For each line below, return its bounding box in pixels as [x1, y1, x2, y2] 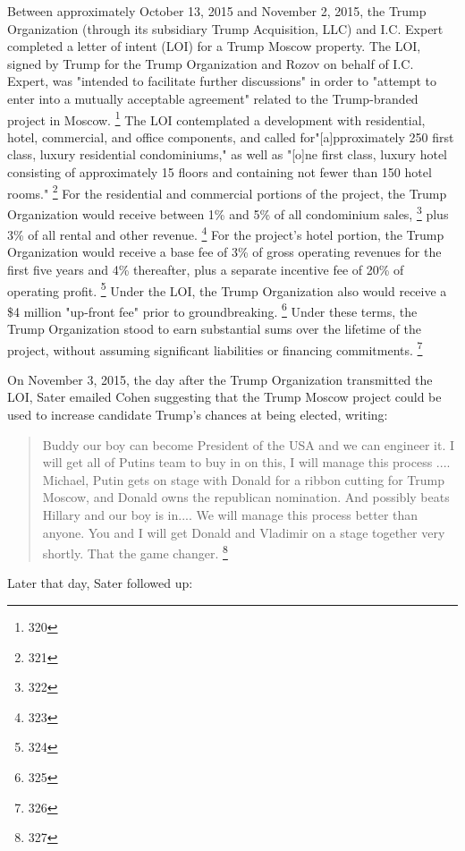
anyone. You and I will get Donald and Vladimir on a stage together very [42, 523, 445, 541]
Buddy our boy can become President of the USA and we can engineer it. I [42, 435, 455, 454]
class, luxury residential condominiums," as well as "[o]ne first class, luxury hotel [7, 145, 447, 164]
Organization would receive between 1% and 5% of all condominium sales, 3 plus [7, 201, 449, 223]
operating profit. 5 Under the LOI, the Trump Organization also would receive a [7, 278, 447, 300]
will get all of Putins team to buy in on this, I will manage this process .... [42, 453, 451, 472]
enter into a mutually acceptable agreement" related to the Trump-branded [7, 89, 418, 107]
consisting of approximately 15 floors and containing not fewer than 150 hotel [7, 163, 432, 181]
